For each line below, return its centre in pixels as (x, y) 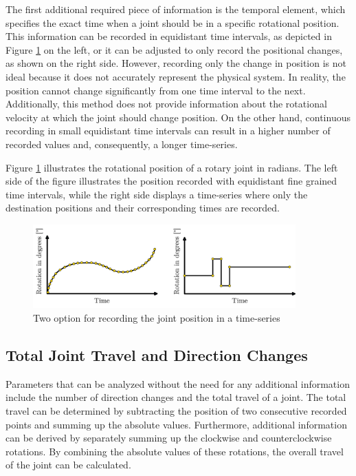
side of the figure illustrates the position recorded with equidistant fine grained (171, 181)
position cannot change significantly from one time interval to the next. (156, 90)
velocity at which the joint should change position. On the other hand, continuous (178, 117)
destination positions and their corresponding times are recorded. (143, 208)
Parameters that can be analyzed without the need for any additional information (178, 383)
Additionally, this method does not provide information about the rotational (166, 104)
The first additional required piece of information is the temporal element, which (176, 9)
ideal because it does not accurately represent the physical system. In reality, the (176, 76)
